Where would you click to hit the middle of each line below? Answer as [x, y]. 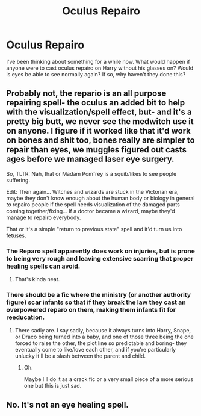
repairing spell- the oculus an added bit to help [96, 103]
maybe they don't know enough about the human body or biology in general [100, 198]
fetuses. [16, 235]
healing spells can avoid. [43, 266]
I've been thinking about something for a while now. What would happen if [98, 61]
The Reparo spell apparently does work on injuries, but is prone [101, 251]
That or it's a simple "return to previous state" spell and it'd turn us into [94, 229]
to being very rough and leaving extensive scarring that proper [100, 258]
